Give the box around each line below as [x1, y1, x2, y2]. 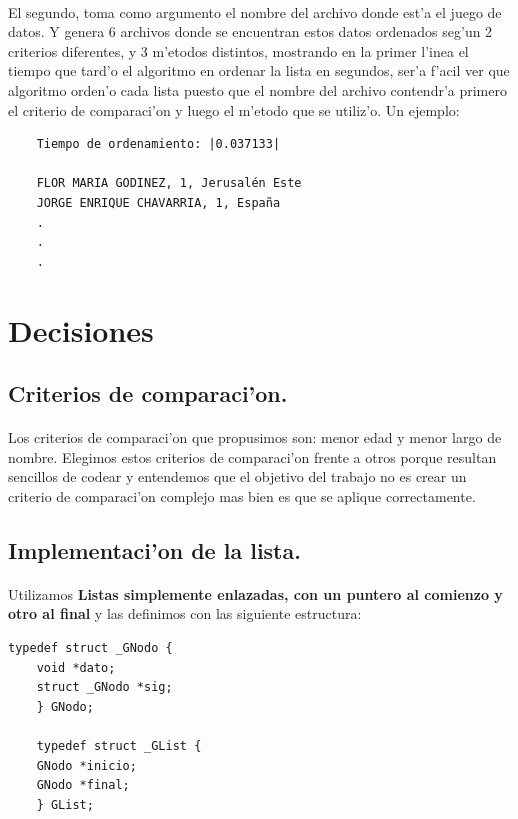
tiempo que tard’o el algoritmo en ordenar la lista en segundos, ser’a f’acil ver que [8, 60, 510, 81]
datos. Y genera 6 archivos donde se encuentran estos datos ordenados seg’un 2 [8, 21, 493, 42]
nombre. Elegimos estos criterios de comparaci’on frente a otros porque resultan [8, 446, 497, 467]
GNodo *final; [36, 778, 130, 793]
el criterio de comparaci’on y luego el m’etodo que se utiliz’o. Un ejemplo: [8, 99, 460, 120]
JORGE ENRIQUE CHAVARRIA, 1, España [36, 195, 281, 210]
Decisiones [8, 309, 154, 350]
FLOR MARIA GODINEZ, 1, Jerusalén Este [36, 176, 302, 191]
